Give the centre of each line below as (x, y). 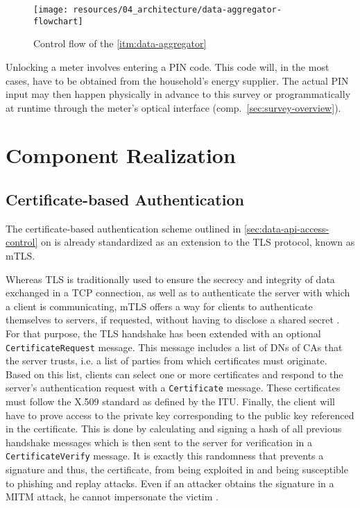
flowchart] (58, 21)
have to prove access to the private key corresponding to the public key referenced (180, 415)
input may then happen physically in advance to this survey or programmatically (178, 94)
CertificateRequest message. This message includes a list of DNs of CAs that (174, 347)
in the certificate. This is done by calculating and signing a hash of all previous (174, 429)
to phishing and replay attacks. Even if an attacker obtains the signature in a (170, 483)
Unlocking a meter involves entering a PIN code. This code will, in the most (168, 66)
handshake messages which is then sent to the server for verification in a (159, 442)
